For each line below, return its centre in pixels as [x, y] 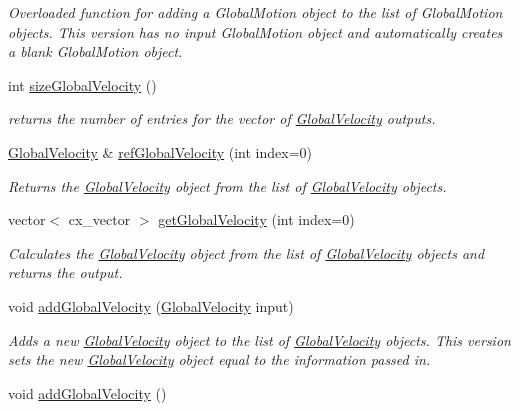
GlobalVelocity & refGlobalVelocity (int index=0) [160, 151]
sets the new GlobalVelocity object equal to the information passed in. [219, 359]
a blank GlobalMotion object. [95, 51]
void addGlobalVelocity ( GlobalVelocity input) [151, 305]
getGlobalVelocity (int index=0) [256, 219]
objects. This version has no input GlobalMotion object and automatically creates [255, 31]
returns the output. [65, 272]
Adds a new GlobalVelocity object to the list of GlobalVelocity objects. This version [259, 339]
